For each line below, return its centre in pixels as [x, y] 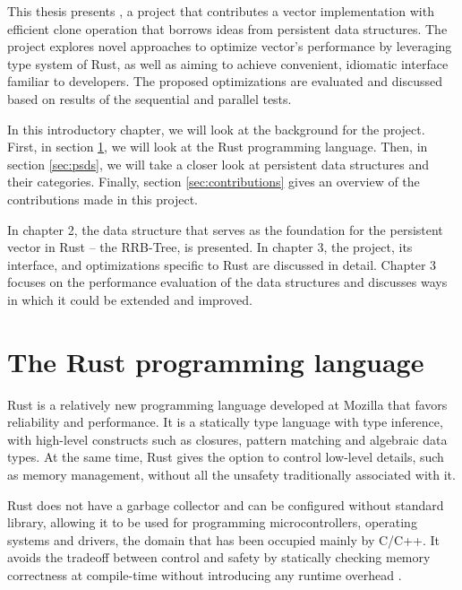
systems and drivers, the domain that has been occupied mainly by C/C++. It [224, 539]
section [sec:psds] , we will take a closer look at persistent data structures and [218, 164]
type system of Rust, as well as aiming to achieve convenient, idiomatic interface [228, 63]
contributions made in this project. [103, 199]
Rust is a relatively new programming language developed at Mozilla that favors [227, 404]
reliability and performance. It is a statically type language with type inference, [225, 422]
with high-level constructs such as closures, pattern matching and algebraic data [227, 439]
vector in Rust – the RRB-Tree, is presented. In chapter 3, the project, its [210, 247]
